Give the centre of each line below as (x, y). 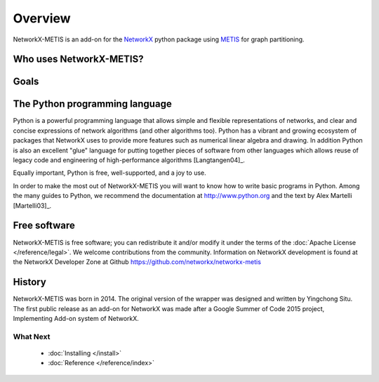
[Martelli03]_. (32, 205)
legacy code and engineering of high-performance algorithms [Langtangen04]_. (129, 160)
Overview (42, 18)
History (30, 282)
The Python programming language (92, 104)
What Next (32, 336)
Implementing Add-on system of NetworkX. (76, 318)
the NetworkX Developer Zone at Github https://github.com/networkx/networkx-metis (137, 262)
